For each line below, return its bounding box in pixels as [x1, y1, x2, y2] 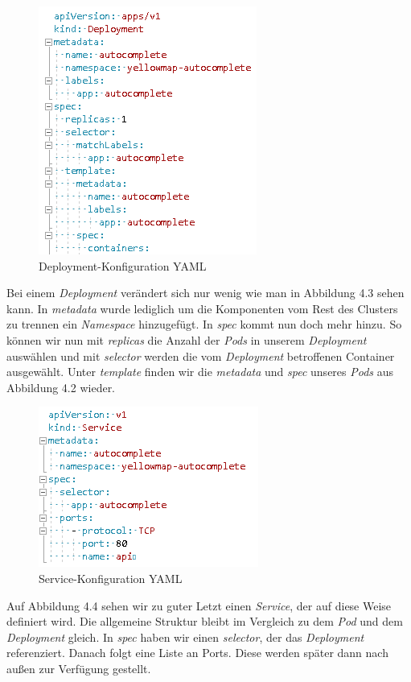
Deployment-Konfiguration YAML [39, 257, 207, 274]
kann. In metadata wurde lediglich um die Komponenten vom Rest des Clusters [6, 300, 398, 316]
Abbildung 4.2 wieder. [6, 378, 116, 395]
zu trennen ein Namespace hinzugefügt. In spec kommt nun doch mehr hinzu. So [6, 316, 402, 333]
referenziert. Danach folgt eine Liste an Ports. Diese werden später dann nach [6, 644, 388, 661]
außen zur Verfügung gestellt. [6, 659, 151, 676]
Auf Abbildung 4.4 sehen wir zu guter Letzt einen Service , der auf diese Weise [6, 597, 392, 614]
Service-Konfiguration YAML [39, 569, 183, 586]
